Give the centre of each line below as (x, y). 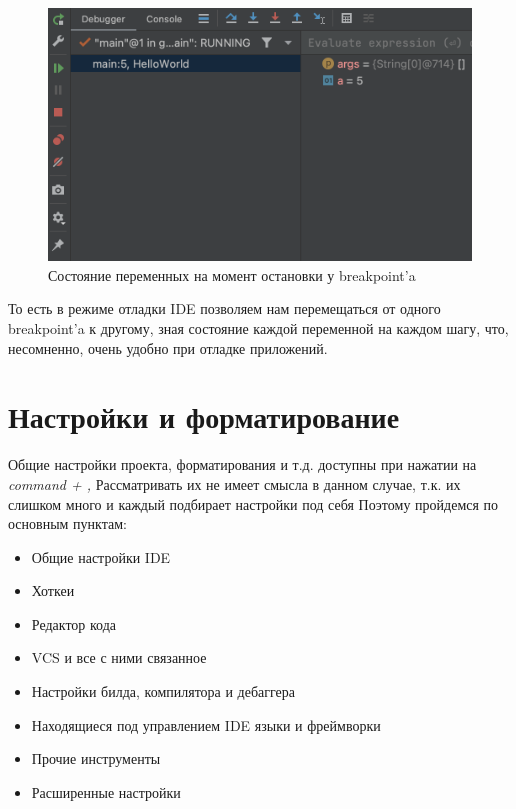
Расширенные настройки (106, 791)
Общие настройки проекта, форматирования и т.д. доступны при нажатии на (242, 464)
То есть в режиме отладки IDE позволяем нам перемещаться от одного (224, 308)
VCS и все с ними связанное (119, 657)
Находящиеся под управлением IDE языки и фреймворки (206, 724)
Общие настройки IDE (101, 556)
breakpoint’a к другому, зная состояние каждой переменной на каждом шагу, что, (258, 328)
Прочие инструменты (96, 758)
